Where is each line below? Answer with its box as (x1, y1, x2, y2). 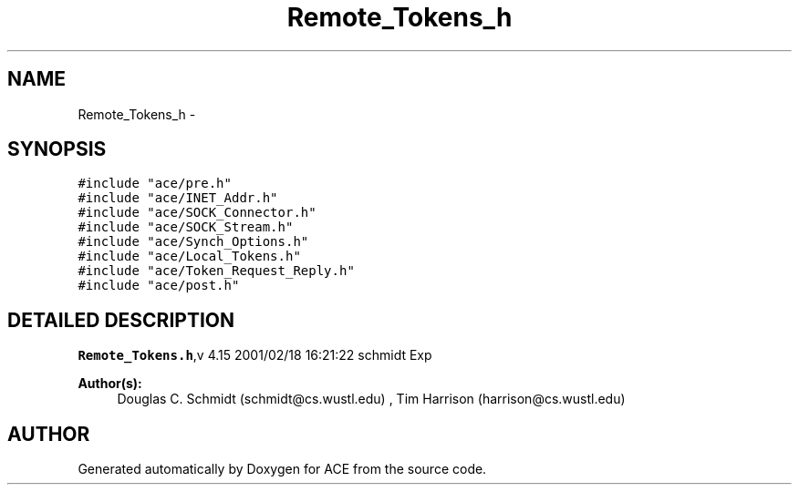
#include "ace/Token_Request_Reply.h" (78, 263, 355, 279)
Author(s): (78, 375, 142, 392)
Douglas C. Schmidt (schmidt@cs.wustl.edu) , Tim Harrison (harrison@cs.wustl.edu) (117, 391, 626, 407)
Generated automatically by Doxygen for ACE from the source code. (78, 461, 487, 477)
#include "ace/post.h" (78, 278, 240, 293)
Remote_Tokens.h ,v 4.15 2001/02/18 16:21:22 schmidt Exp (78, 347, 432, 364)
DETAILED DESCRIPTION (7, 308, 235, 332)
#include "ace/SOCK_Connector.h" (78, 205, 316, 220)
